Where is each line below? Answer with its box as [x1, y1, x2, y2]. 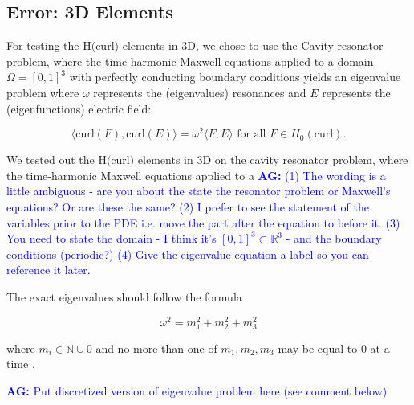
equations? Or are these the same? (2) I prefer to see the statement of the [6, 198, 369, 215]
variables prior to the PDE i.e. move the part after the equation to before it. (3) [6, 214, 400, 231]
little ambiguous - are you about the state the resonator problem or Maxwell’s [6, 182, 391, 199]
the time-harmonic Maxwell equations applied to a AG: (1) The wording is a [6, 166, 386, 183]
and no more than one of [95, 339, 217, 356]
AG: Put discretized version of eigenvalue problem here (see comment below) [6, 382, 388, 399]
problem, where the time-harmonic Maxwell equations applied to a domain [6, 52, 374, 69]
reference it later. [6, 261, 91, 278]
